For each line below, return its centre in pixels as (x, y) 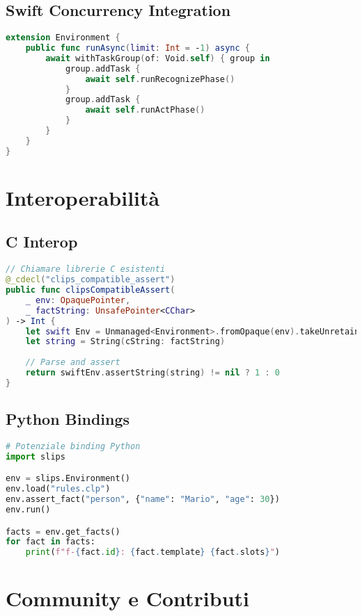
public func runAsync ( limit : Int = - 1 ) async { (137, 48)
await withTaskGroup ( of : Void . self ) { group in (158, 58)
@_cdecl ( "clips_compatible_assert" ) (90, 280)
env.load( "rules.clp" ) (58, 489)
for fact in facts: (50, 542)
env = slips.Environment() (68, 479)
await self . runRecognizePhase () (160, 79)
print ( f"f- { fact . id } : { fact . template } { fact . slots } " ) (152, 552)
